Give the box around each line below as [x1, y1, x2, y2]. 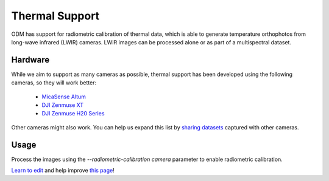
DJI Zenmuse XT [41, 101, 84, 109]
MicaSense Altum [41, 93, 87, 100]
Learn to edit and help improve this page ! [11, 167, 115, 174]
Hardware [11, 55, 50, 65]
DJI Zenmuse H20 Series [41, 110, 105, 117]
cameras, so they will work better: [11, 79, 97, 86]
